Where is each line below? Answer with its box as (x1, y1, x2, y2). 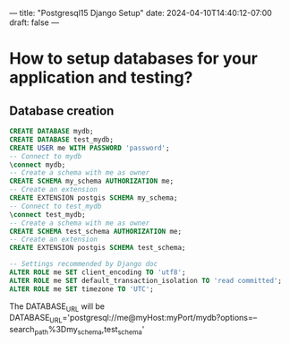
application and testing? (9, 67, 193, 88)
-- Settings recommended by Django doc (9, 260, 158, 269)
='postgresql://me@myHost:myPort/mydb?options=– (62, 313, 258, 323)
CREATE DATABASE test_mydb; (9, 134, 115, 144)
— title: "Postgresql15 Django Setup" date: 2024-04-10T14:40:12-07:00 (9, 8, 273, 18)
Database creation (9, 103, 115, 118)
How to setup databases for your (9, 48, 258, 69)
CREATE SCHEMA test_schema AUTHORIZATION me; (9, 227, 182, 236)
